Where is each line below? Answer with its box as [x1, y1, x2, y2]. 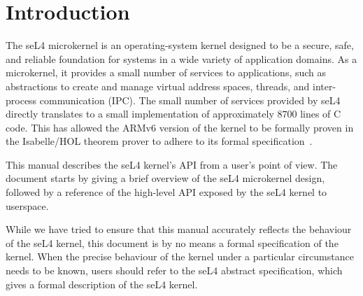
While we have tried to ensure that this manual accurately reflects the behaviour [6, 222, 352, 237]
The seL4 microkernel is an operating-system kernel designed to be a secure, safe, [6, 38, 354, 52]
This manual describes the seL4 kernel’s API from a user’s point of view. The [6, 157, 338, 171]
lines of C [300, 106, 341, 121]
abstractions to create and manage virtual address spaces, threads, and [6, 78, 310, 93]
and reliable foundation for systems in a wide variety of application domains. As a [6, 51, 357, 66]
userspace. [6, 198, 49, 213]
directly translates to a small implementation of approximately [6, 106, 274, 121]
